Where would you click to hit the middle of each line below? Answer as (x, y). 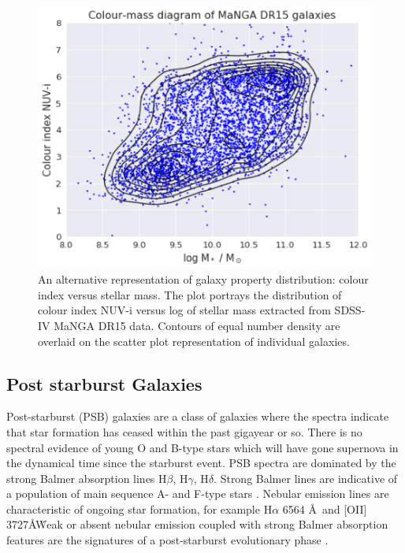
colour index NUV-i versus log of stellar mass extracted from (184, 310)
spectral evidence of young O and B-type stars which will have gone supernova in (202, 447)
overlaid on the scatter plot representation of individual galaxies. (194, 341)
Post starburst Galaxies (104, 383)
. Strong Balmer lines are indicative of (306, 478)
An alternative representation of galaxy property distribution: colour (203, 279)
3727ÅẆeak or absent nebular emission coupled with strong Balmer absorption (197, 524)
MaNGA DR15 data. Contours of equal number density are (197, 325)
